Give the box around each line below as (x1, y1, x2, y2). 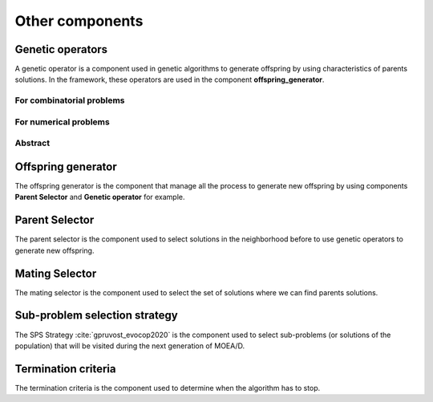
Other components (14, 12, 144, 30)
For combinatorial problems (14, 95, 125, 106)
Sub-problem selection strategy (14, 309, 178, 323)
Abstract (14, 137, 51, 148)
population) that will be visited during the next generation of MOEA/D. (14, 341, 245, 351)
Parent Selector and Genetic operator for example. (14, 193, 185, 202)
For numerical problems (14, 116, 110, 128)
